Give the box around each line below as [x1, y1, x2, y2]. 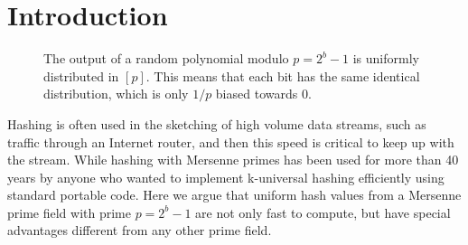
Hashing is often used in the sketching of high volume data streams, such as [7, 114, 426, 133]
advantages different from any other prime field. [7, 221, 272, 240]
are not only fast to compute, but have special [195, 203, 451, 221]
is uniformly [352, 49, 419, 68]
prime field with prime [7, 203, 131, 221]
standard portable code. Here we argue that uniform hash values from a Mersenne [7, 185, 462, 204]
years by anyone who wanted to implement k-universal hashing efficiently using [7, 167, 445, 186]
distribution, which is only [43, 84, 189, 103]
